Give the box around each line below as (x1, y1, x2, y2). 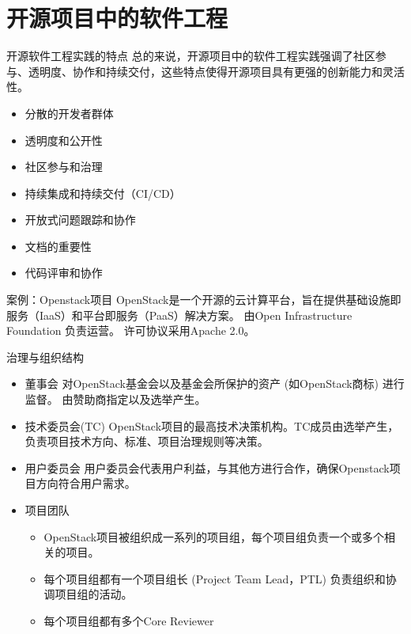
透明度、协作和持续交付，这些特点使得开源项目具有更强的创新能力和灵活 (28, 63, 405, 79)
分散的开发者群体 (25, 104, 114, 121)
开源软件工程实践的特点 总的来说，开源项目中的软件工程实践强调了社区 (6, 47, 375, 64)
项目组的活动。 (55, 586, 133, 602)
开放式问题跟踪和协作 (25, 211, 136, 228)
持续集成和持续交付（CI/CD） (25, 184, 181, 201)
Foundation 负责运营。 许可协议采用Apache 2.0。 (6, 322, 255, 339)
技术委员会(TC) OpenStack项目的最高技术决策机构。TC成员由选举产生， (25, 417, 399, 434)
